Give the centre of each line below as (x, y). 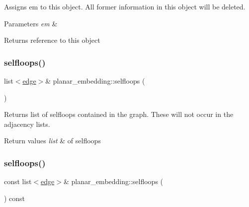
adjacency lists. (27, 124)
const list (18, 181)
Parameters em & (31, 23)
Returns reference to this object (52, 40)
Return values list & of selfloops (52, 141)
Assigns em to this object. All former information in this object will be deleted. (125, 6)
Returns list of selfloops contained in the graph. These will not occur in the (119, 114)
